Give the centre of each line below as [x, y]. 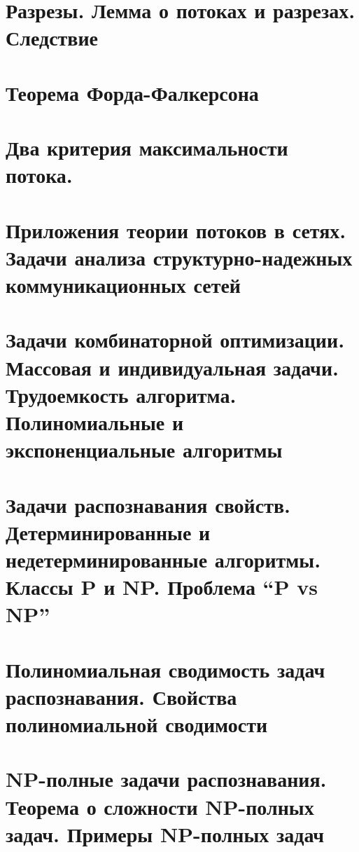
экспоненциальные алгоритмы [144, 449]
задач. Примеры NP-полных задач [165, 833]
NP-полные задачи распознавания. [166, 779]
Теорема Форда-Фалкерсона [132, 92]
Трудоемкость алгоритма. [121, 394]
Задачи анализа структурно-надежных [179, 257]
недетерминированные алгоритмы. [163, 559]
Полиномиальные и [95, 422]
